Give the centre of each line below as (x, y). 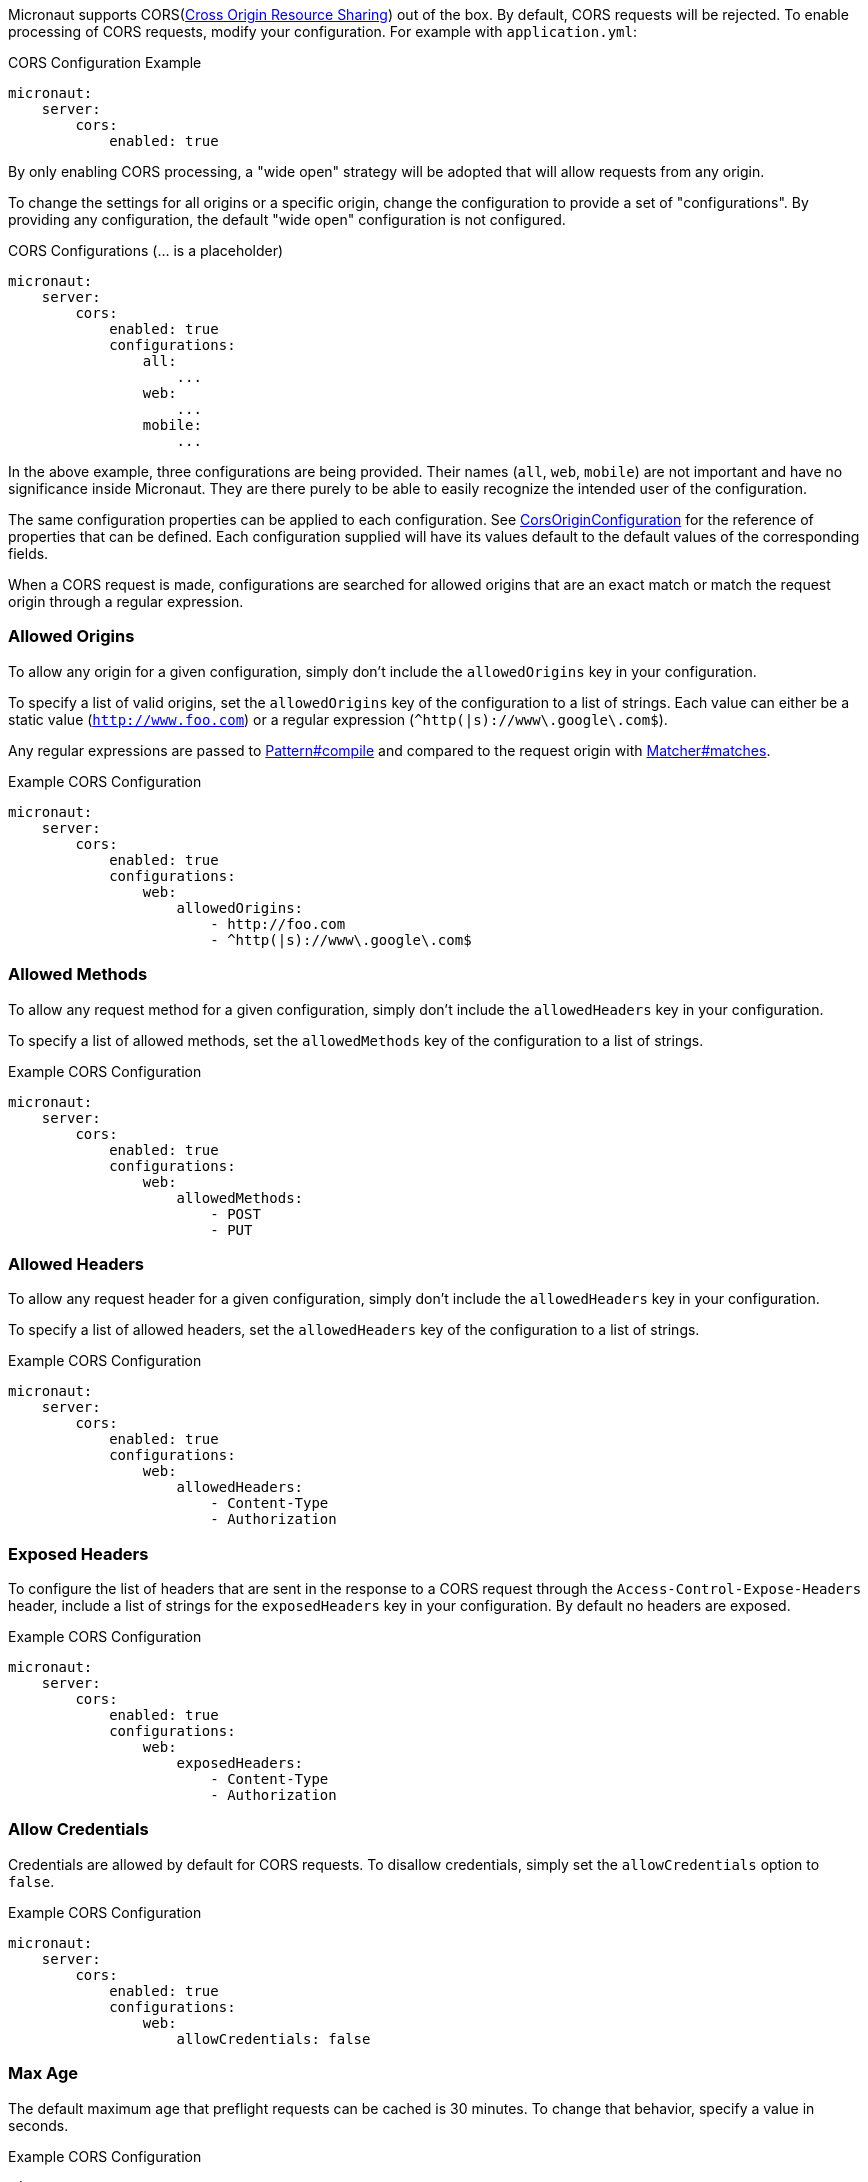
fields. (28, 553)
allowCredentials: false (273, 2038)
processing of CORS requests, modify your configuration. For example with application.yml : (322, 31)
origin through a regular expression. (126, 601)
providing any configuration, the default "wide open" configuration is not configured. (287, 219)
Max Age (43, 2073)
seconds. (38, 2125)
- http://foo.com (278, 923)
